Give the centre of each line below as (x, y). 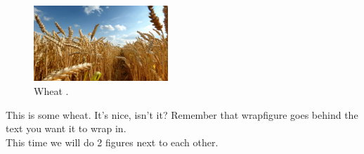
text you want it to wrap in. (66, 128)
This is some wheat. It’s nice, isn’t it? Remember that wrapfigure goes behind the (182, 114)
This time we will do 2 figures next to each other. (112, 142)
